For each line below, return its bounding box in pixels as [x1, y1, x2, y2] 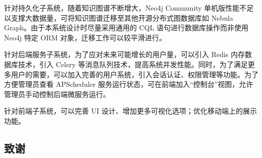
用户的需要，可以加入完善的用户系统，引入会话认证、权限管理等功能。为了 [11, 69, 258, 79]
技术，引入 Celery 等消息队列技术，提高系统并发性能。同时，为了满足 [18, 59, 248, 69]
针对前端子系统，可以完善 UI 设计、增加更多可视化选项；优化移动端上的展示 [4, 106, 257, 116]
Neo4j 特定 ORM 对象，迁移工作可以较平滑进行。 [4, 32, 167, 42]
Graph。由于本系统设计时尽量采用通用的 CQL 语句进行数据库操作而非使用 [4, 22, 249, 33]
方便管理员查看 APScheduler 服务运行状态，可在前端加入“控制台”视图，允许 [4, 79, 253, 89]
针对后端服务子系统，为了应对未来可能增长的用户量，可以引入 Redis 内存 [4, 49, 245, 60]
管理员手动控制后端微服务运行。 [4, 88, 110, 99]
